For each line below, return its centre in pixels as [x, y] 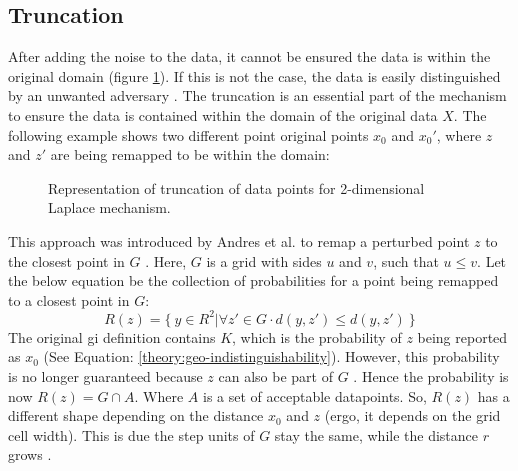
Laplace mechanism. [109, 207]
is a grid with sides [264, 260]
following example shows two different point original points [188, 134]
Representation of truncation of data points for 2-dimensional [236, 187]
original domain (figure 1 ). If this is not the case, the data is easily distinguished [254, 75]
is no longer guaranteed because [105, 376]
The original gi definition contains [112, 336]
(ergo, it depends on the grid [412, 415]
